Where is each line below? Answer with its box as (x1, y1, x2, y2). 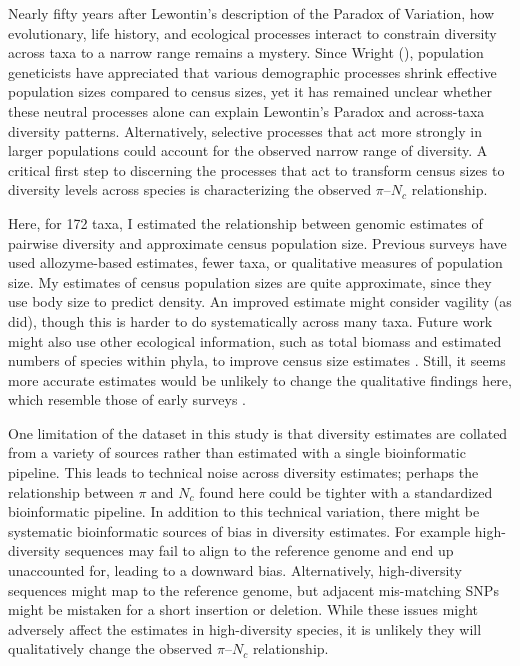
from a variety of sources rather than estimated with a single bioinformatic (8, 442, 466, 463)
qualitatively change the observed (8, 638, 213, 659)
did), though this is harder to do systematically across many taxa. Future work (8, 310, 493, 331)
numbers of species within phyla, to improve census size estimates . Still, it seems (8, 350, 506, 371)
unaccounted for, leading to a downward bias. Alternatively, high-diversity (8, 560, 462, 581)
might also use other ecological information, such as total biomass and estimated (8, 330, 502, 351)
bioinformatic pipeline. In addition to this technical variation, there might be (8, 501, 480, 522)
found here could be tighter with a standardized (199, 481, 493, 502)
